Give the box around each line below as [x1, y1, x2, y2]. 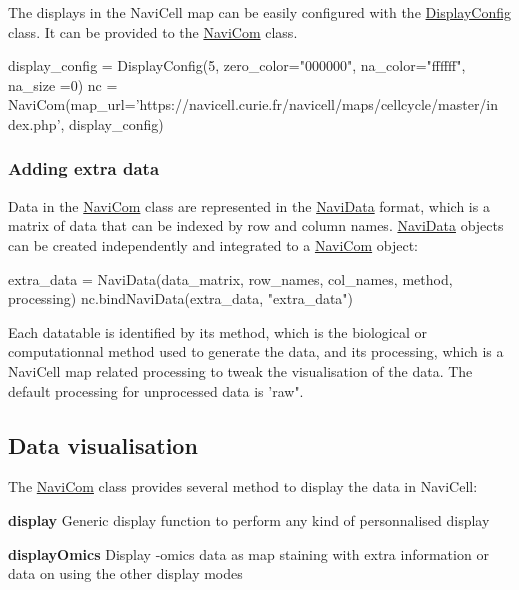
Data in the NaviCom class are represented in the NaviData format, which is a [8, 195, 490, 216]
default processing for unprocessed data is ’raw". [8, 380, 304, 401]
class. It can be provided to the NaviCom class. [8, 21, 298, 42]
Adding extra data [8, 156, 160, 181]
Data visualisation [8, 429, 198, 460]
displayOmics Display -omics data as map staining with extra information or [8, 543, 489, 564]
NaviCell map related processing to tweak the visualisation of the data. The [8, 360, 473, 381]
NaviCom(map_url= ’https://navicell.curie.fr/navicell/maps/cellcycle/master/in [8, 94, 499, 115]
